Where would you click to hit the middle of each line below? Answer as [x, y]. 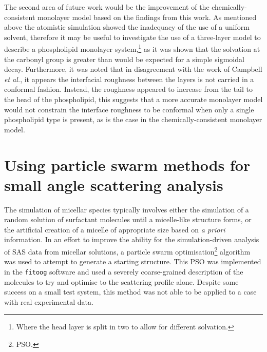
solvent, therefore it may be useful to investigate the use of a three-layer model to [132, 37]
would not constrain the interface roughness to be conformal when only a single [129, 109]
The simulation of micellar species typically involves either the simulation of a [127, 209]
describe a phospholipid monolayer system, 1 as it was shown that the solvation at [132, 48]
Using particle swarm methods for [127, 164]
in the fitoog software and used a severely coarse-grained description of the [124, 271]
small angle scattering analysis [114, 184]
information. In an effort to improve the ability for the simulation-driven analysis [132, 239]
